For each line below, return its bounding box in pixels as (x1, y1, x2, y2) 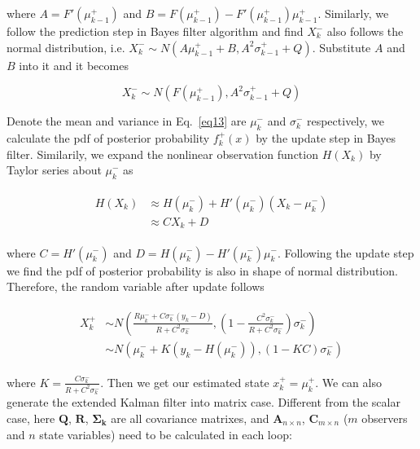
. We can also (315, 373, 382, 390)
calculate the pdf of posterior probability (7, 129, 210, 146)
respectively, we (306, 112, 384, 130)
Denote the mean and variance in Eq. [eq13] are (7, 112, 247, 130)
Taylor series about (7, 161, 102, 178)
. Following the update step (277, 244, 414, 261)
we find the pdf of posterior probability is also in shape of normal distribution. (7, 262, 398, 279)
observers (361, 410, 408, 426)
